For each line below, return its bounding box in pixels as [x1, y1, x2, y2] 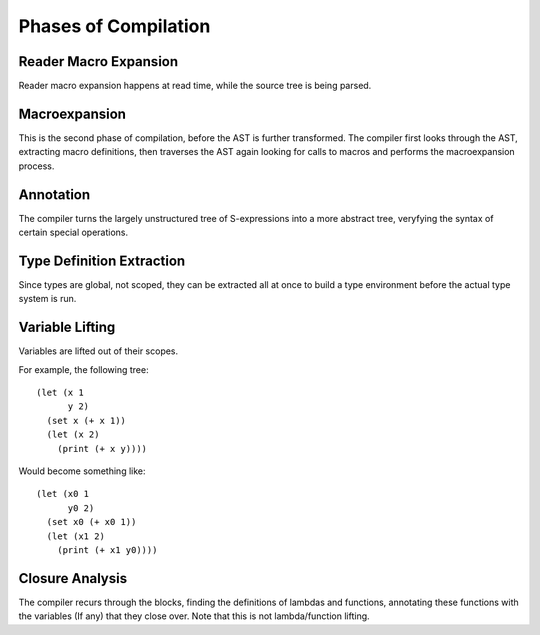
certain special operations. [18, 226, 129, 239]
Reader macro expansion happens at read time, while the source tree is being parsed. [18, 80, 372, 92]
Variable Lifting [18, 319, 116, 336]
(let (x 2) [46, 429, 100, 440]
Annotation [18, 186, 91, 203]
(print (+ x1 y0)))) [56, 544, 158, 555]
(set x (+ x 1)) [46, 415, 127, 426]
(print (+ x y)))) [56, 443, 148, 454]
